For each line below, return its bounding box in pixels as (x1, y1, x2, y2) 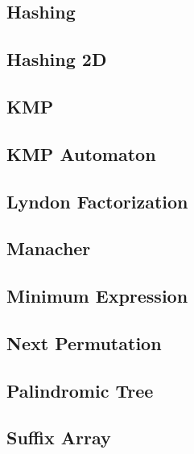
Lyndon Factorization (6, 188, 188, 213)
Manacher (6, 236, 91, 261)
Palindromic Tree (6, 378, 154, 402)
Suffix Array (6, 425, 111, 450)
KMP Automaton (6, 141, 156, 166)
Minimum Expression (6, 283, 188, 308)
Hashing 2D (6, 47, 107, 72)
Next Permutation (6, 330, 162, 355)
